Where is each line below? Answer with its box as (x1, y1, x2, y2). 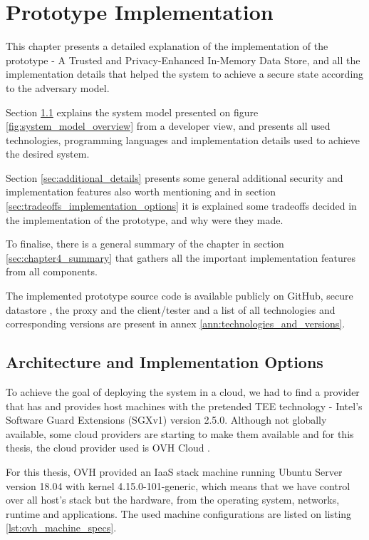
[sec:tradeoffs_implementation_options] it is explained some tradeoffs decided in (6, 198, 357, 213)
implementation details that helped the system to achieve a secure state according (6, 66, 364, 81)
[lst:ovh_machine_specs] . (6, 520, 117, 535)
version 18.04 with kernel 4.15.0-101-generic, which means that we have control (6, 478, 350, 493)
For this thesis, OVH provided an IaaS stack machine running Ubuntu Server (6, 464, 343, 479)
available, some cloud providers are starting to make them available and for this (6, 426, 354, 441)
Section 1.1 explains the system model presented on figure (6, 104, 259, 119)
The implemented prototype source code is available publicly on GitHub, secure (6, 288, 353, 303)
